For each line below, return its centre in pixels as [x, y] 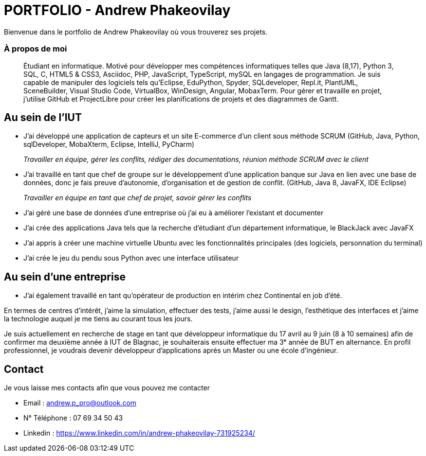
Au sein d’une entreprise [65, 277]
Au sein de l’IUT [43, 117]
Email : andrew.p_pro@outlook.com [80, 403]
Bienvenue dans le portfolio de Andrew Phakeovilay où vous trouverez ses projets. [136, 32]
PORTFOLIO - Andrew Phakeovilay [117, 10]
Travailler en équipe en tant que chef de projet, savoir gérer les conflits [138, 198]
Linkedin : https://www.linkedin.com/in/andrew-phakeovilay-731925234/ [139, 433]
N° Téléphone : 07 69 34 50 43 [73, 418]
